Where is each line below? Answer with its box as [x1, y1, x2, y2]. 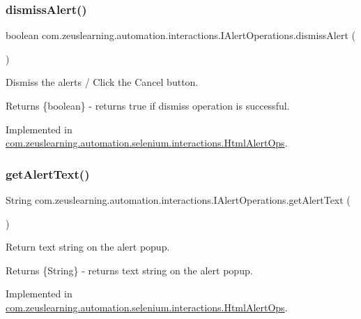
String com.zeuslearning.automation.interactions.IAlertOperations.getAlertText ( [6, 193, 351, 207]
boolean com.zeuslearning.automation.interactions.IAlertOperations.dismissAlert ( [6, 28, 355, 43]
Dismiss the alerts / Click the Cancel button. [6, 75, 199, 89]
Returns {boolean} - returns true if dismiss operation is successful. [6, 98, 290, 112]
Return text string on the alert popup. [6, 239, 170, 254]
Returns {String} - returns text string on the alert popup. [6, 262, 253, 277]
